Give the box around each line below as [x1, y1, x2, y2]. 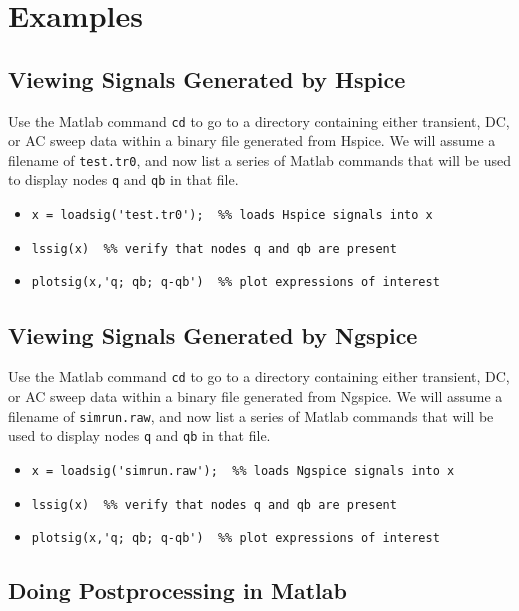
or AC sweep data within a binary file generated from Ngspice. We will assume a [8, 385, 503, 406]
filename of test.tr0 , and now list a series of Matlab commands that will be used [8, 149, 511, 170]
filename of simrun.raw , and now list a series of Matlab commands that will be [8, 405, 494, 426]
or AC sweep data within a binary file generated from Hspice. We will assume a [8, 130, 496, 151]
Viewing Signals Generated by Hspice [8, 63, 406, 94]
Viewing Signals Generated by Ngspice [8, 319, 418, 350]
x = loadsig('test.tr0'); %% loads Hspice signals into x [31, 208, 433, 223]
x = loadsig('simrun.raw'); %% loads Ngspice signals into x [31, 463, 455, 478]
